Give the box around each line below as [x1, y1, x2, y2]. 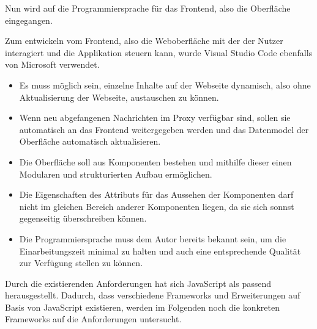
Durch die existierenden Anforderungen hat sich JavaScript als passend [5, 277, 271, 289]
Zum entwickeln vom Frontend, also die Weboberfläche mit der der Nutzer [5, 34, 283, 47]
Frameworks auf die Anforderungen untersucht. [5, 313, 182, 325]
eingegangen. [5, 13, 53, 26]
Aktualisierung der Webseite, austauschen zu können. [19, 90, 219, 103]
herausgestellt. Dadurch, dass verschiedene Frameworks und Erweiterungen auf [5, 289, 300, 302]
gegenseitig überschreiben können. [19, 212, 147, 225]
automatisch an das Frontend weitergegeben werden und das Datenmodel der [19, 123, 309, 136]
